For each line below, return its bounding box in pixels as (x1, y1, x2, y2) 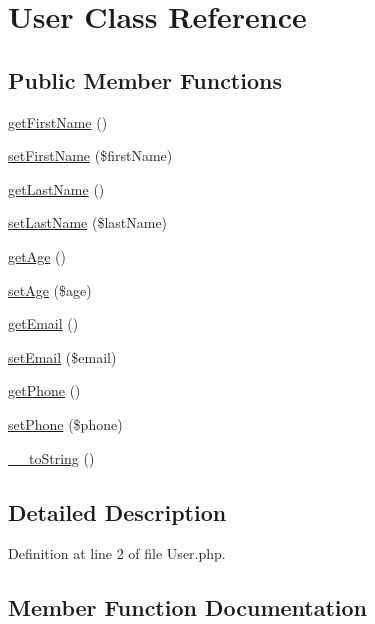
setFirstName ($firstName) (8, 145, 173, 166)
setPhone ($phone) (8, 413, 123, 434)
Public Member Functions (8, 64, 282, 95)
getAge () (8, 245, 66, 266)
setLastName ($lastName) (8, 212, 168, 233)
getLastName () (8, 178, 105, 199)
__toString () (8, 447, 95, 468)
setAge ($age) (8, 279, 92, 300)
